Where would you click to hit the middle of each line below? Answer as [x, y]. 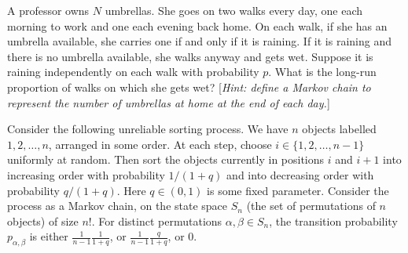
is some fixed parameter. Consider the [298, 190]
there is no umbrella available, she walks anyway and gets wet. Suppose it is [190, 56]
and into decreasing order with [300, 174]
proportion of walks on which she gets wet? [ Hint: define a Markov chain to [189, 87]
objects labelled [339, 129]
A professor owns [48, 10]
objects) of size [43, 220]
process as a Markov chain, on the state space [118, 206]
